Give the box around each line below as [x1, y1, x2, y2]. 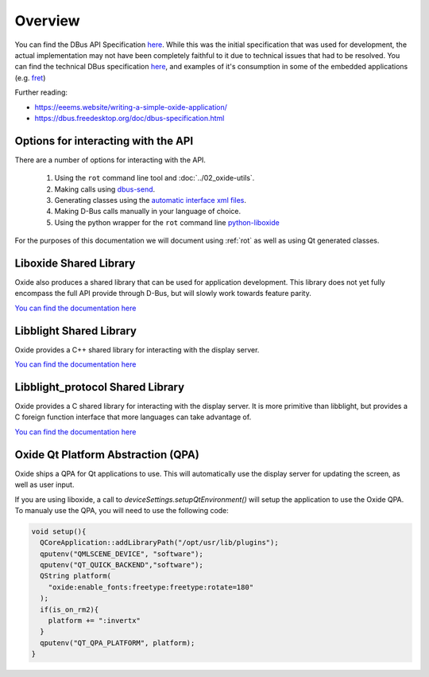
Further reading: [14, 88, 68, 97]
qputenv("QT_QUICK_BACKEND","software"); [40, 561, 204, 570]
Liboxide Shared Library [14, 256, 136, 270]
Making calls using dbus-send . [54, 184, 156, 194]
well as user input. [14, 480, 75, 489]
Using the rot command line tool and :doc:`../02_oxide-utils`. [54, 173, 255, 183]
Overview [14, 12, 80, 29]
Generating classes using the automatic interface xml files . [54, 195, 246, 204]
